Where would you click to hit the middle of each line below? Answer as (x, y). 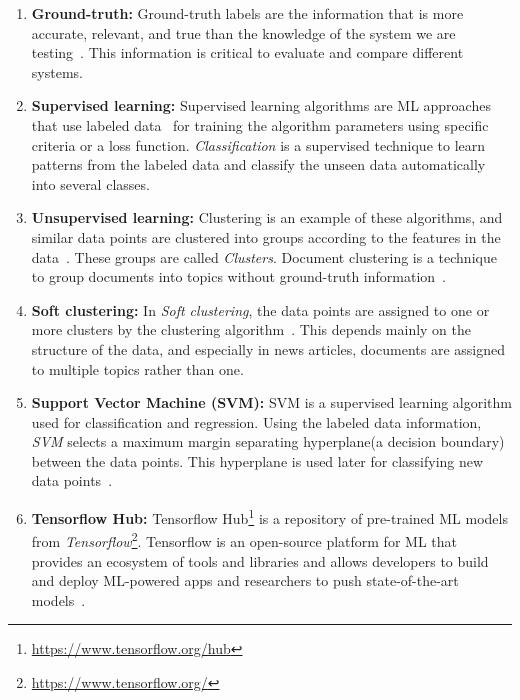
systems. (57, 71)
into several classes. (90, 183)
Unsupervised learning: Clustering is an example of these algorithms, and (267, 217)
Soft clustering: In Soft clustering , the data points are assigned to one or (260, 309)
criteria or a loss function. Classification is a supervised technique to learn (258, 144)
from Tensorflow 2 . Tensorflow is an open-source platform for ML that (244, 539)
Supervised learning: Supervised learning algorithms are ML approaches (261, 105)
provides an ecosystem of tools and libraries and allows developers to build (260, 560)
